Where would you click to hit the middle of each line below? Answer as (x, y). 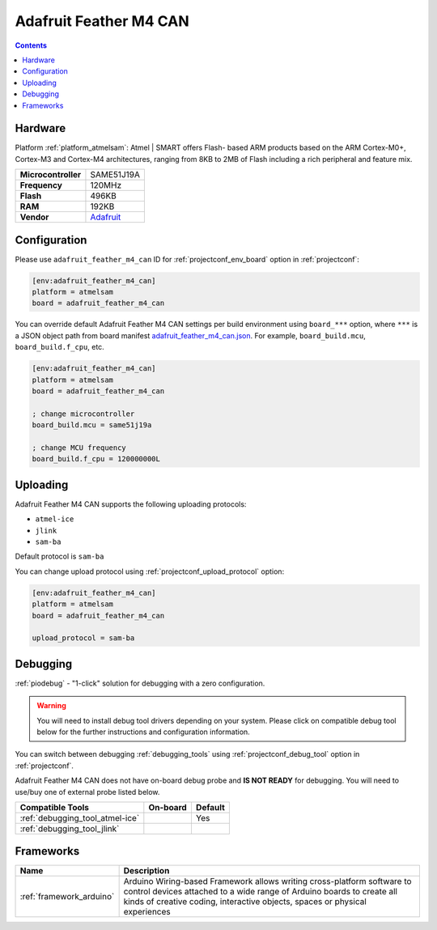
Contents (31, 45)
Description (146, 871)
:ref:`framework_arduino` (67, 897)
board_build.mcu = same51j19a (92, 425)
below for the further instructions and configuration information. (143, 732)
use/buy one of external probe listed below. (87, 792)
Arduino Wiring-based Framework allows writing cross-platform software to (267, 881)
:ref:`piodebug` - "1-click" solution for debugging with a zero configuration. (140, 683)
